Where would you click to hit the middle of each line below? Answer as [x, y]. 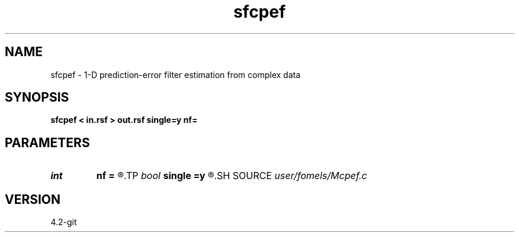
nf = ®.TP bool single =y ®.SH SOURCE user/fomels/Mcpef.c [232, 176]
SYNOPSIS [37, 98]
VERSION [33, 199]
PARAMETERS [47, 142]
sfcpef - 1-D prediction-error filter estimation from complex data [176, 74]
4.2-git [64, 222]
